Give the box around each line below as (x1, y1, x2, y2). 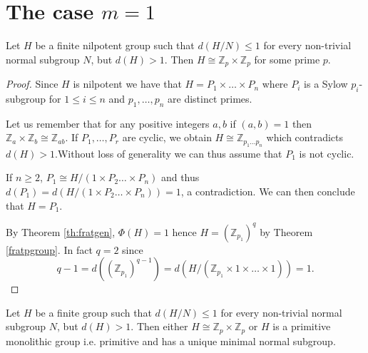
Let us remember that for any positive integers (6, 116, 210, 131)
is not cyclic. (299, 145, 354, 160)
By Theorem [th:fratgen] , (6, 224, 116, 239)
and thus (160, 170, 200, 185)
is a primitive (272, 319, 331, 334)
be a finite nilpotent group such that (35, 38, 195, 53)
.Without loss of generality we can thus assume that (55, 145, 282, 160)
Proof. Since (6, 76, 58, 91)
